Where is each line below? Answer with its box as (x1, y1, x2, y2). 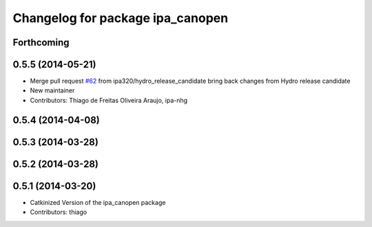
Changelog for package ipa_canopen (12, 10, 229, 26)
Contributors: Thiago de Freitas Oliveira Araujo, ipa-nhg (30, 96, 188, 104)
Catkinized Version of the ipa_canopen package (30, 198, 166, 206)
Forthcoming (12, 37, 70, 48)
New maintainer (30, 86, 75, 95)
